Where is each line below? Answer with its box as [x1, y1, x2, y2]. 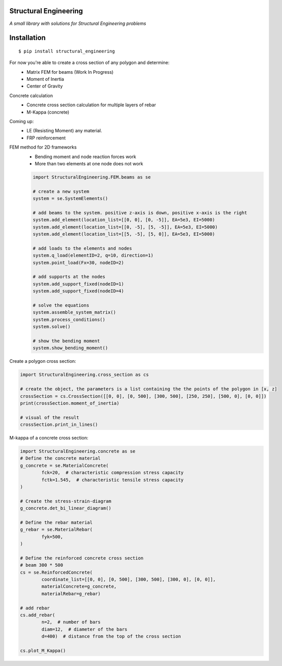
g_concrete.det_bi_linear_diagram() [20, 505, 112, 511]
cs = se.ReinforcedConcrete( [20, 569, 93, 575]
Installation [9, 34, 46, 42]
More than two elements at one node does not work [35, 161, 143, 166]
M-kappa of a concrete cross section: [9, 435, 88, 441]
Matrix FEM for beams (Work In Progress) [26, 69, 114, 75]
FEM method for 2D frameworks [9, 144, 77, 150]
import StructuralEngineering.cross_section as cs [20, 372, 149, 378]
